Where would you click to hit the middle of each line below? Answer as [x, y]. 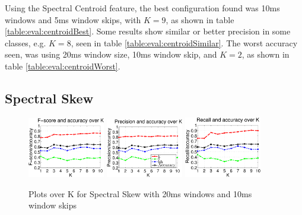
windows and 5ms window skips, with [73, 19]
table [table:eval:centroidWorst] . [63, 66]
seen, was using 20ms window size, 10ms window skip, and [111, 54]
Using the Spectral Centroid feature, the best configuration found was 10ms [142, 8]
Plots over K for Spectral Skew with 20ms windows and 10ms [140, 193]
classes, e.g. [26, 42]
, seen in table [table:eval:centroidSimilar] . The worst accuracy [184, 42]
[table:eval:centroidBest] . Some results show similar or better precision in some [148, 31]
